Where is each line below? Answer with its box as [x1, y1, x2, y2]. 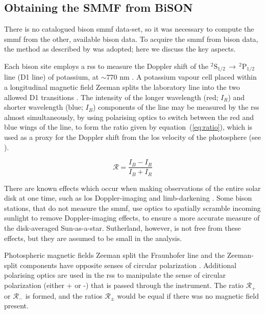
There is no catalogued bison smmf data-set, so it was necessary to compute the [4, 23, 254, 34]
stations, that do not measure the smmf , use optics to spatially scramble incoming [4, 202, 261, 213]
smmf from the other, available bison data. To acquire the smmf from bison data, [4, 33, 258, 44]
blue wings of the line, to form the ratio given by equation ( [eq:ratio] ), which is [4, 122, 253, 132]
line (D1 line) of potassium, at [4, 71, 99, 82]
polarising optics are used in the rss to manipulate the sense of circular [4, 270, 226, 280]
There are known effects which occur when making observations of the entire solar [4, 182, 261, 193]
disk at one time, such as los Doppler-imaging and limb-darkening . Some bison [4, 192, 252, 203]
